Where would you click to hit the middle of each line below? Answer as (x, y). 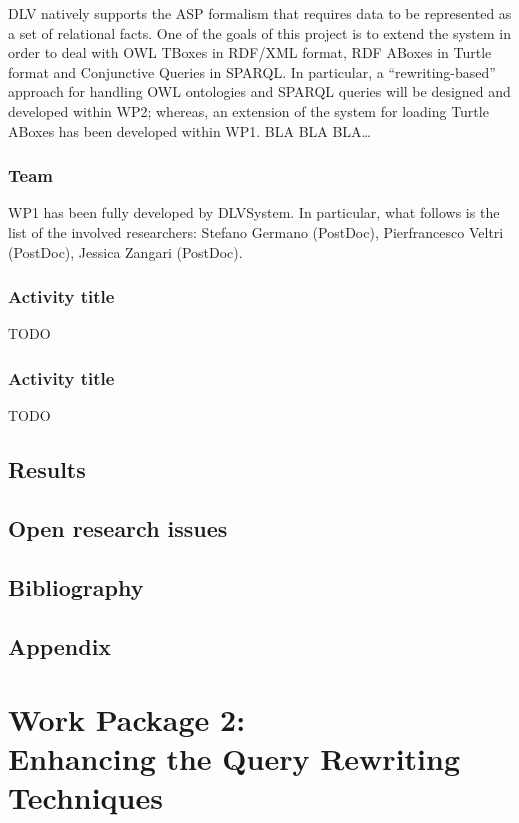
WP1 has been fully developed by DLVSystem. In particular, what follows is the (254, 212)
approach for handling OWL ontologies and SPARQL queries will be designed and (259, 91)
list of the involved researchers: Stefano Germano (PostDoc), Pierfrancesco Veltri (256, 231)
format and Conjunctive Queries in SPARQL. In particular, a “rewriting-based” (252, 71)
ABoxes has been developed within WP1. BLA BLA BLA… (190, 130)
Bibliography (76, 586)
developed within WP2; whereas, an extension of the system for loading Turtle (248, 110)
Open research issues (118, 527)
